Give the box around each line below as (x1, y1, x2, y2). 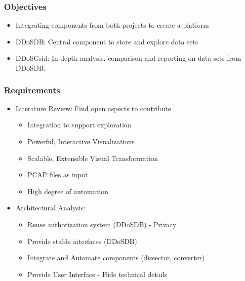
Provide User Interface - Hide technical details (27, 269, 167, 279)
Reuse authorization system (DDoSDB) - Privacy (27, 219, 176, 229)
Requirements (4, 83, 60, 96)
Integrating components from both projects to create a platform (15, 20, 209, 30)
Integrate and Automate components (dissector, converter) (27, 252, 205, 263)
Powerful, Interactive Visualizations (27, 136, 135, 146)
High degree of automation (27, 186, 108, 196)
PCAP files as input (27, 169, 88, 180)
